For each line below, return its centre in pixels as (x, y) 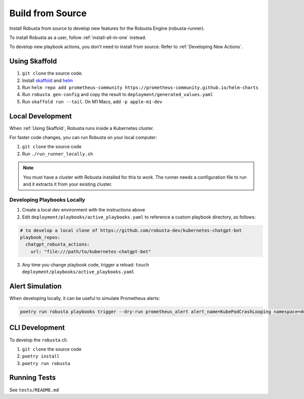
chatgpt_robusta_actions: (58, 245)
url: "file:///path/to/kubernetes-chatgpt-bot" (91, 251)
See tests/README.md (34, 390)
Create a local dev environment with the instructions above (84, 210)
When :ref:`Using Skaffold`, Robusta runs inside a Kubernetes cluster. (82, 128)
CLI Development (37, 328)
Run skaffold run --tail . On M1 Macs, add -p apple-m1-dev (92, 102)
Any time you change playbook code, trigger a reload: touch (86, 264)
